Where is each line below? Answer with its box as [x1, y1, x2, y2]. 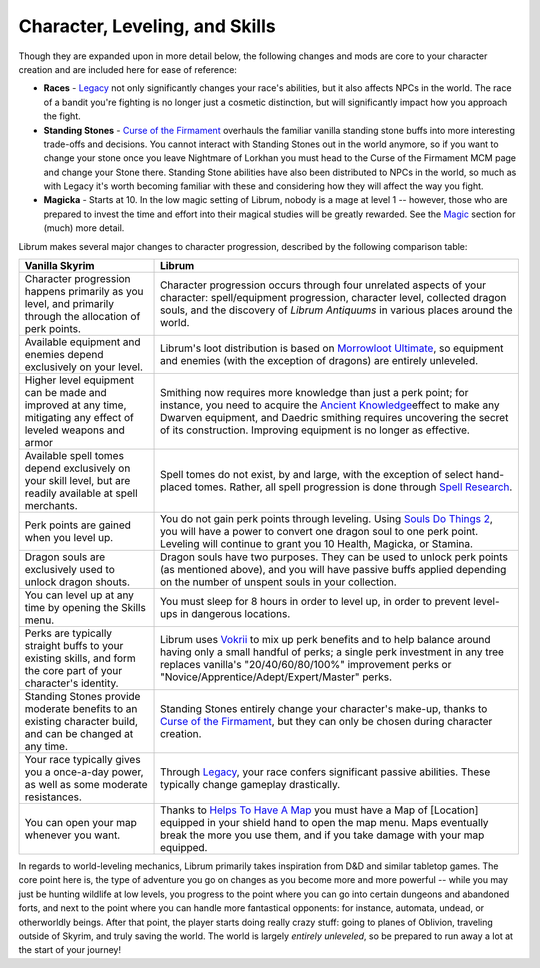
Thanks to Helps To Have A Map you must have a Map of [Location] [160, 803, 479, 817]
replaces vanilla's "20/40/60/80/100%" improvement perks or [160, 658, 452, 672]
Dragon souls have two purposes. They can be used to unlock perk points [160, 550, 509, 564]
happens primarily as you [24, 285, 144, 299]
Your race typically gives [24, 753, 141, 767]
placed [160, 480, 193, 494]
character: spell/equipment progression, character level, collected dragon [160, 291, 507, 305]
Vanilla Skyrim [24, 259, 95, 273]
